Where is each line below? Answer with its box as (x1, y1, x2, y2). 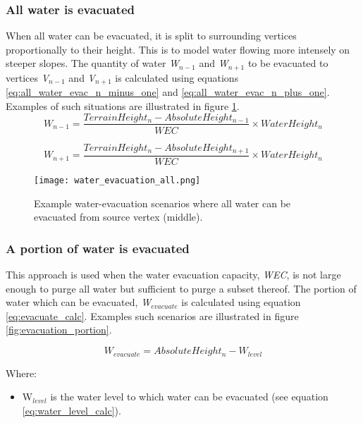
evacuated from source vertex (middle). (34, 209, 203, 224)
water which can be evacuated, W (6, 295, 152, 309)
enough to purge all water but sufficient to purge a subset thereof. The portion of (6, 281, 357, 295)
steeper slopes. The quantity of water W (6, 56, 180, 70)
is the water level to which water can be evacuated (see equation (50, 389, 328, 404)
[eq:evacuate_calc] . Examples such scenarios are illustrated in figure (6, 308, 299, 323)
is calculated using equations (115, 70, 239, 85)
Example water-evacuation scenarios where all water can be (34, 195, 291, 210)
